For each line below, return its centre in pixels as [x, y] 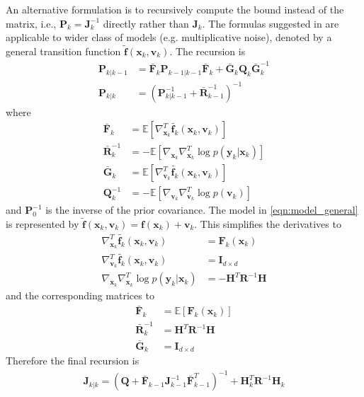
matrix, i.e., [31, 23]
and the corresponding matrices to [80, 295]
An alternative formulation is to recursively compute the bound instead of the [175, 9]
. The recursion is [207, 51]
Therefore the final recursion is [73, 361]
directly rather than [146, 23]
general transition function [63, 51]
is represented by [42, 223]
